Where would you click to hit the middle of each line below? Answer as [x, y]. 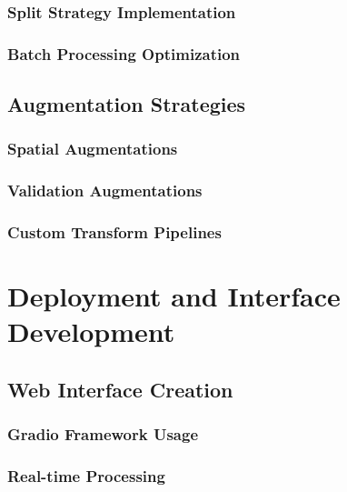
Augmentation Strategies [127, 104]
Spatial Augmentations [93, 149]
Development [91, 331]
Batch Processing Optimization [124, 53]
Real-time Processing [86, 476]
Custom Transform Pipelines [114, 232]
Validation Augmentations [105, 191]
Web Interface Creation [120, 389]
